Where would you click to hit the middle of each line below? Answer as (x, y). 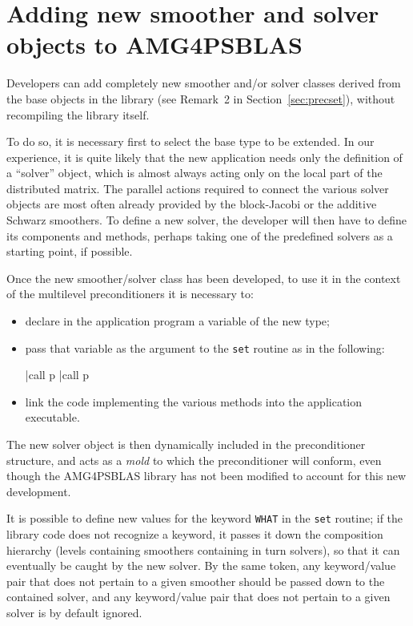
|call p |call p (57, 375)
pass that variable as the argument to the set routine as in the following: (205, 347)
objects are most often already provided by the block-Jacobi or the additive (192, 204)
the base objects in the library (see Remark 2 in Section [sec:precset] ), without (201, 98)
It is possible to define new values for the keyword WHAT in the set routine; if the (205, 518)
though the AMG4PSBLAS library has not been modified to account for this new (206, 476)
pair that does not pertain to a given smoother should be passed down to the (196, 581)
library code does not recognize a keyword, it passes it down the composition (195, 534)
